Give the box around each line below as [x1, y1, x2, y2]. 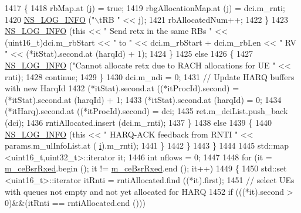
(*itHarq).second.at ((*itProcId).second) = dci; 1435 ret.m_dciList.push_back [5, 105, 288, 117]
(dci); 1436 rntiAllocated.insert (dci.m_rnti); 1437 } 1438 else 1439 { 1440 [5, 116, 272, 128]
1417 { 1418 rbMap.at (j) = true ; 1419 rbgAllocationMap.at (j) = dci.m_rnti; [5, 2, 285, 13]
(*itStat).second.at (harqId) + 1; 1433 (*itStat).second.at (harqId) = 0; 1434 [5, 93, 282, 105]
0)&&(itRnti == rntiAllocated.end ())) [5, 197, 146, 209]
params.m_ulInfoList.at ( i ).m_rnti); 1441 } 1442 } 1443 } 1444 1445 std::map [5, 139, 289, 152]
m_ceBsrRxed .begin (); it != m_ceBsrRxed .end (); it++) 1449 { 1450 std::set [5, 162, 287, 174]
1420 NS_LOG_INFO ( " [5, 13, 95, 25]
